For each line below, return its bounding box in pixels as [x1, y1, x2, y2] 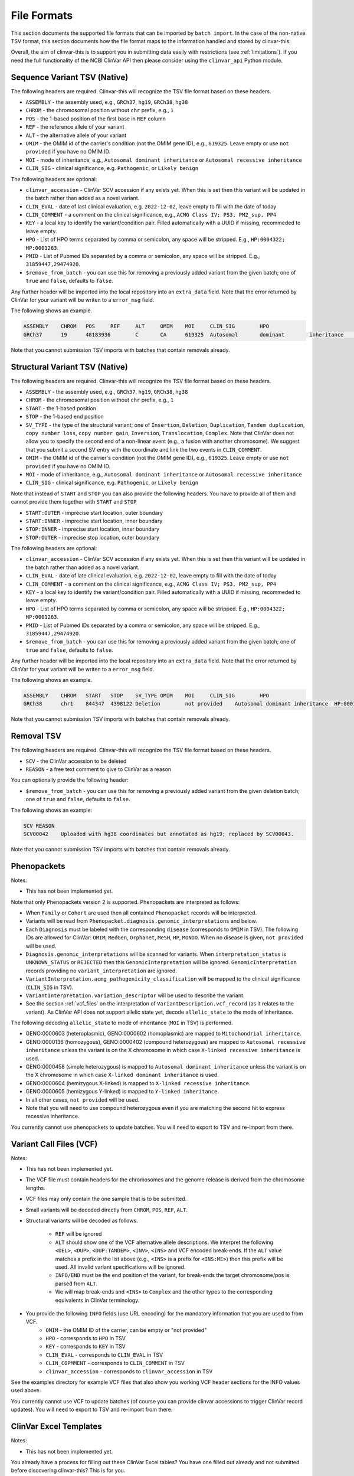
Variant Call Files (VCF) [11, 1139, 98, 1149]
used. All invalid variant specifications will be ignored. [55, 1263, 186, 1271]
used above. [11, 1387, 41, 1394]
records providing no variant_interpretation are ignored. [25, 967, 177, 974]
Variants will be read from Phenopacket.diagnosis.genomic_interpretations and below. [25, 917, 257, 925]
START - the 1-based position [25, 404, 97, 412]
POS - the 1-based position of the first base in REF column [25, 115, 166, 122]
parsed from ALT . [55, 1280, 98, 1287]
